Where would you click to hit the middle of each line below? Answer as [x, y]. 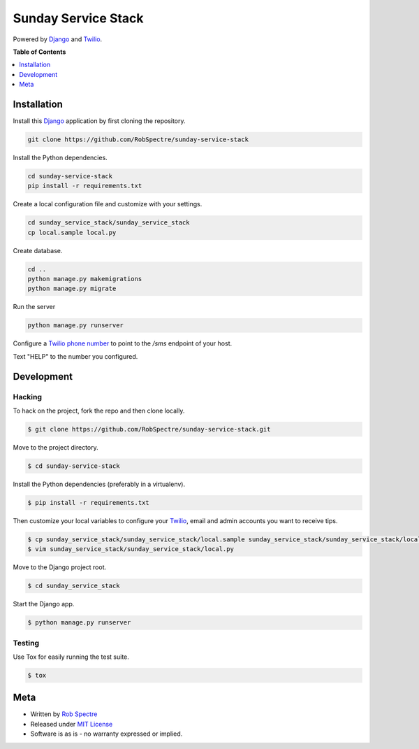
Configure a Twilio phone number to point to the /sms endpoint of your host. [123, 343]
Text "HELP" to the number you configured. [75, 356]
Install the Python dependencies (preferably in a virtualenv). [99, 484]
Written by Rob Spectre [64, 714]
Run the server [34, 307]
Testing [26, 643]
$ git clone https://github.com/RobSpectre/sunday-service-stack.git [149, 429]
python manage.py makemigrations [85, 279]
